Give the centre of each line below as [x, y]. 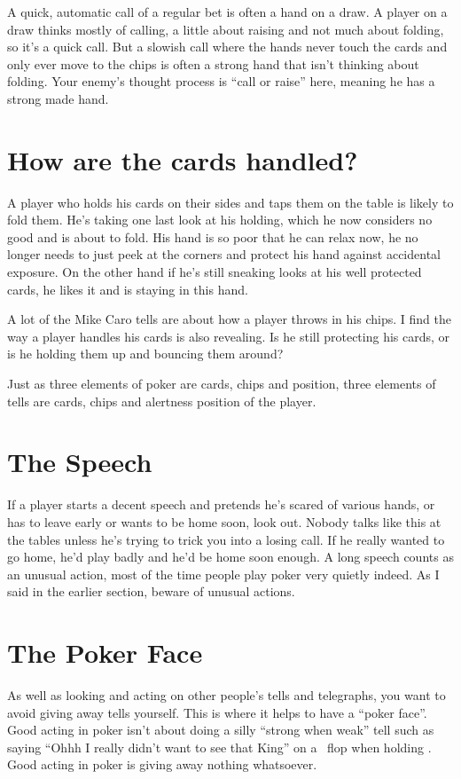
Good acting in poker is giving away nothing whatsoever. [162, 764]
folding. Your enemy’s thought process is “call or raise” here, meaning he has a [221, 81]
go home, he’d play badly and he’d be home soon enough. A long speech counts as [230, 557]
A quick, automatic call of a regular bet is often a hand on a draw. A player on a [227, 12]
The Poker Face [105, 653]
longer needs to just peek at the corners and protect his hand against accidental [224, 254]
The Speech [80, 462]
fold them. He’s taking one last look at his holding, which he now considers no [220, 220]
